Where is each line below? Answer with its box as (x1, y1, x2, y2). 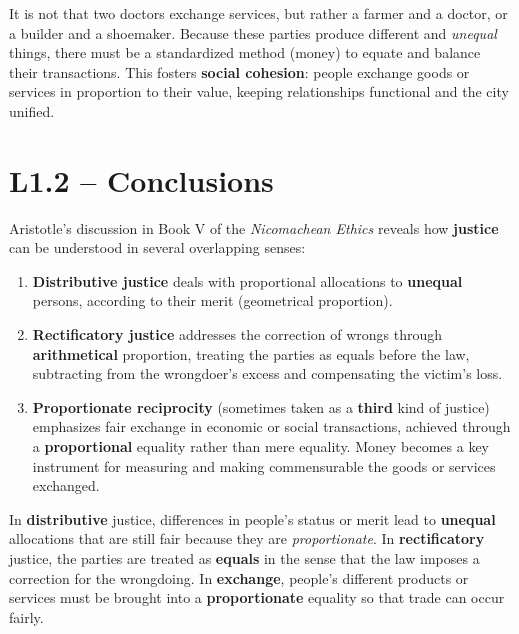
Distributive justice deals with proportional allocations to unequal (32, 270, 463, 291)
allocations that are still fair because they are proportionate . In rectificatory (9, 528, 485, 549)
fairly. (9, 606, 44, 627)
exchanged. (32, 475, 100, 496)
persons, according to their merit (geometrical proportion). (32, 290, 393, 311)
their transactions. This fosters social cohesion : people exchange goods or (9, 61, 470, 82)
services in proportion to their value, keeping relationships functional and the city (9, 81, 509, 102)
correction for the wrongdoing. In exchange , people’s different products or (9, 567, 469, 588)
